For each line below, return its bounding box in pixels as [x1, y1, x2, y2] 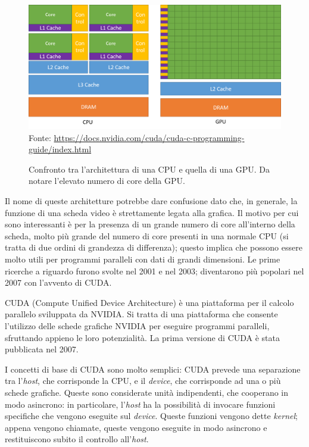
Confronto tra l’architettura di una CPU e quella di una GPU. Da [29, 162, 270, 175]
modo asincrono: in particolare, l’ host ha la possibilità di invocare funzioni [5, 398, 276, 410]
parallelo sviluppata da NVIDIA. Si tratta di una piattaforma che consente [5, 308, 278, 320]
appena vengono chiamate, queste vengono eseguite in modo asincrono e [5, 421, 267, 433]
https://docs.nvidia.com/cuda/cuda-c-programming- [54, 131, 245, 143]
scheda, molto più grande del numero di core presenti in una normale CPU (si [5, 229, 289, 242]
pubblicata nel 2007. [5, 343, 79, 355]
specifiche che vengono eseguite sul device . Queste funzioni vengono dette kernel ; [5, 410, 298, 422]
